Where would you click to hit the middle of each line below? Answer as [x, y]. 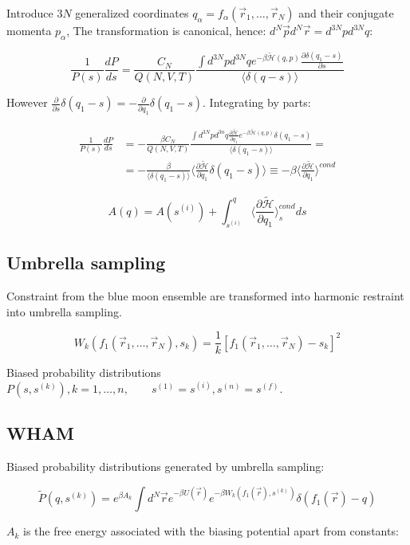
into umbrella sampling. [64, 311]
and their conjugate [346, 13]
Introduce [30, 13]
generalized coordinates [132, 13]
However [27, 102]
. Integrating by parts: [257, 102]
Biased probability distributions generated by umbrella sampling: [166, 467]
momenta [29, 30]
